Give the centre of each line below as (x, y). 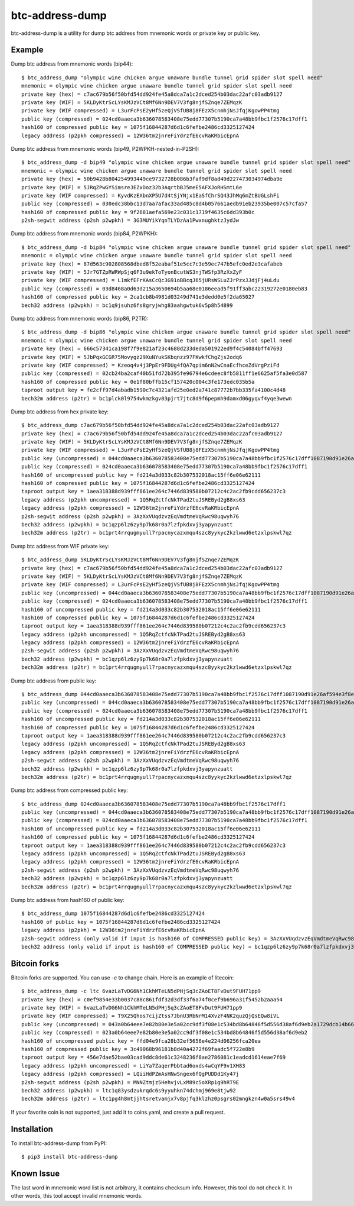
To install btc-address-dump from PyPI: (59, 1143)
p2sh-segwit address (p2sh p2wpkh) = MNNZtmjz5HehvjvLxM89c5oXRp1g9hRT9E (130, 1082)
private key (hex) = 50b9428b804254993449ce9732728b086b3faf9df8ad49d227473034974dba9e (152, 179)
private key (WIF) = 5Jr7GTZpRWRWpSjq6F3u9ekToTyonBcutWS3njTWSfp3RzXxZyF (132, 272)
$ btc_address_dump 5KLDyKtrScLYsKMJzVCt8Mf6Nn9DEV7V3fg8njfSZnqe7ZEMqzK (130, 560)
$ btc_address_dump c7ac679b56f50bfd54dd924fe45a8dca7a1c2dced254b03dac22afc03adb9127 (150, 425)
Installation (32, 1129)
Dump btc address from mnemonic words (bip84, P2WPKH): (84, 234)
